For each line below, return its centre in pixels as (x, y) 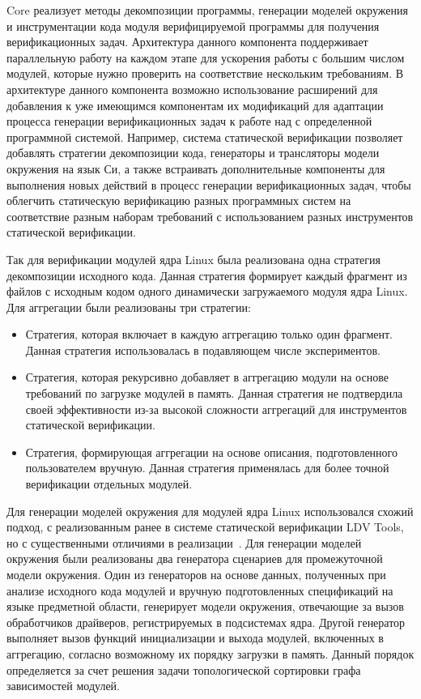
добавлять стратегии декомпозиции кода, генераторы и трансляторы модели (193, 153)
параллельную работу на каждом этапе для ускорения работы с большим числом (206, 57)
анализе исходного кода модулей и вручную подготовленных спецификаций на (200, 590)
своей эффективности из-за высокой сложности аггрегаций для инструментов (216, 409)
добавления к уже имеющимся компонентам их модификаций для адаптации (195, 105)
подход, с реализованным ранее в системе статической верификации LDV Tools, (205, 527)
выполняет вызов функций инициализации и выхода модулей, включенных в (195, 638)
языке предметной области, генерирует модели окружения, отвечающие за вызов (205, 606)
